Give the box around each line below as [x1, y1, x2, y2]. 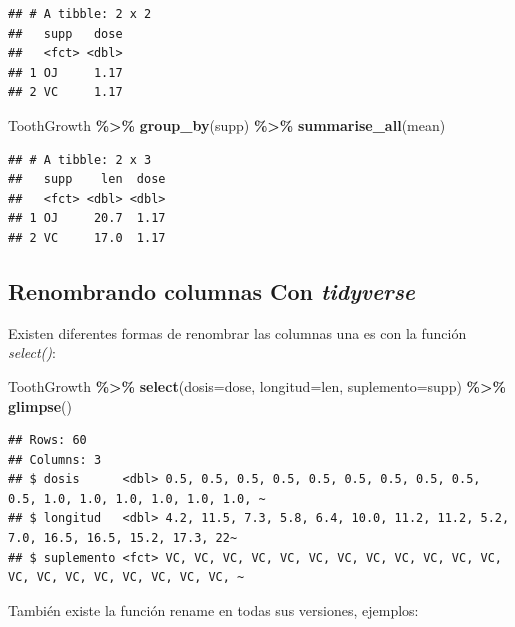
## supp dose [8, 26, 123, 41]
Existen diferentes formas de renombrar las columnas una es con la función [8, 322, 467, 343]
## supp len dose [8, 172, 166, 187]
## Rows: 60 [8, 433, 87, 448]
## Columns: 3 [8, 452, 102, 467]
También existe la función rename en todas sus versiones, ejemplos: [8, 599, 419, 620]
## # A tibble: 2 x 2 [8, 7, 152, 21]
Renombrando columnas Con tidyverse [8, 275, 416, 306]
